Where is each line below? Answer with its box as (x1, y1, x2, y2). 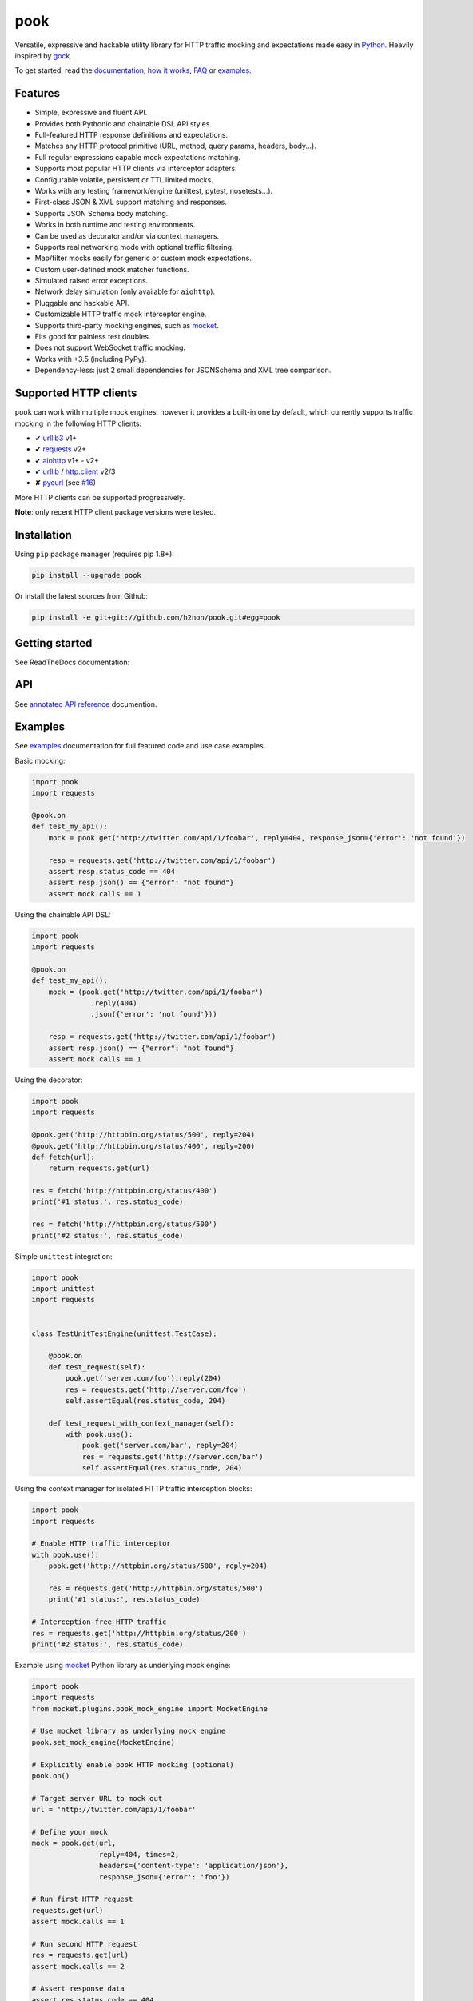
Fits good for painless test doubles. (34, 332, 151, 342)
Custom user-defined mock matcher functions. (34, 264, 189, 274)
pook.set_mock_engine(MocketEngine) (31, 1738, 176, 1746)
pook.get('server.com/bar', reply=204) (81, 1441, 239, 1450)
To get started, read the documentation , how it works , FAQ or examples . (14, 66, 252, 75)
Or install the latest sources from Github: (14, 591, 148, 601)
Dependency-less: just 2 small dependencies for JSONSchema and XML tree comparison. (34, 365, 332, 375)
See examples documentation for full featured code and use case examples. (14, 741, 266, 751)
